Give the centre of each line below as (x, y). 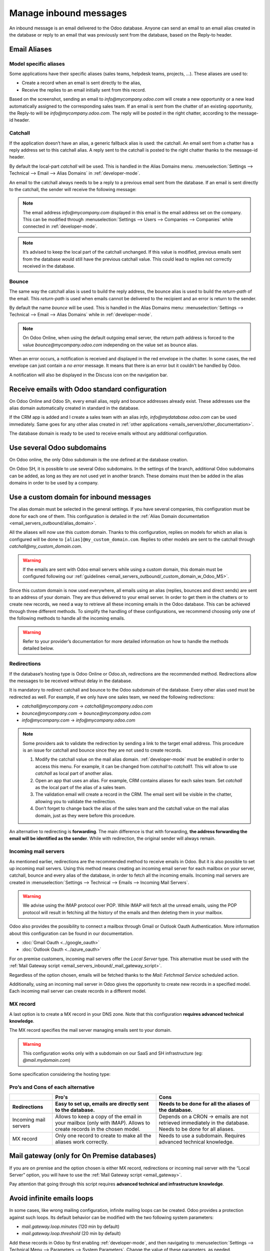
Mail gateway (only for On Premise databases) (83, 1156)
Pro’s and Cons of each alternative (52, 1087)
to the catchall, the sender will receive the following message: (73, 189)
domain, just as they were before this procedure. (85, 815)
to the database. (75, 1110)
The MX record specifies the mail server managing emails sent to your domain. (90, 1030)
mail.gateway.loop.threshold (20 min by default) (71, 1233)
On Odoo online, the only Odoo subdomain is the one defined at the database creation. (99, 460)
